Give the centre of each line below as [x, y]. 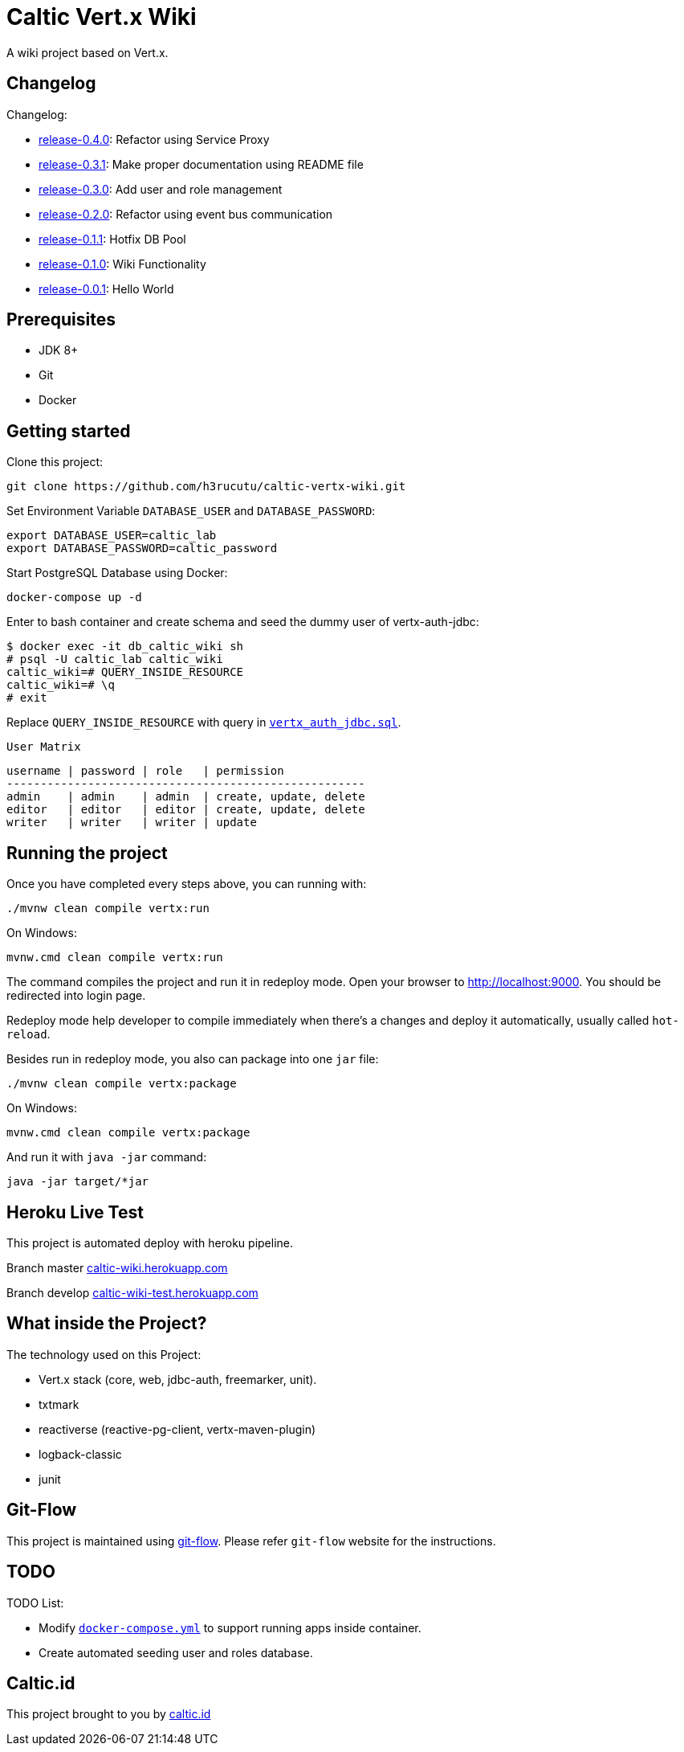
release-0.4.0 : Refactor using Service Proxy [154, 139]
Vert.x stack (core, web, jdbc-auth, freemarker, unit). [178, 1379]
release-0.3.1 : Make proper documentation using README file [201, 164]
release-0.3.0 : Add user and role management [161, 189]
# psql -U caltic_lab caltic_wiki [115, 659]
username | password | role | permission [145, 771]
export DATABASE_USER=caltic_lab [112, 536]
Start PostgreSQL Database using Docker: [117, 573]
